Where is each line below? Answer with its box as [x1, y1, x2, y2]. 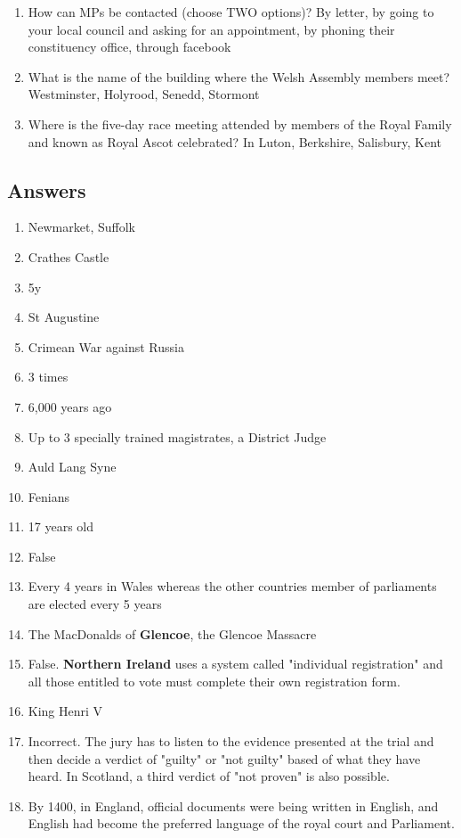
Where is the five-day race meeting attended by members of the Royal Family [28, 114, 452, 133]
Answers [7, 176, 86, 203]
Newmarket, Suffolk [28, 218, 136, 236]
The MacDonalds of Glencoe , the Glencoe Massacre [28, 624, 317, 643]
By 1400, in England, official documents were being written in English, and [28, 796, 439, 815]
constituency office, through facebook [28, 37, 231, 56]
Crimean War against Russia [28, 337, 184, 356]
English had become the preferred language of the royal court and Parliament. [28, 814, 455, 833]
